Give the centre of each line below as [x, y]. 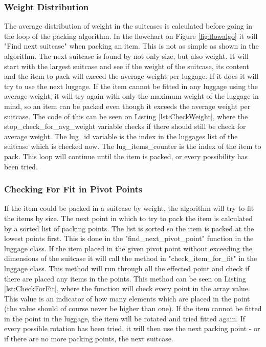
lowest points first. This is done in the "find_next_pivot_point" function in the [129, 238]
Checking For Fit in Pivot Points [73, 189]
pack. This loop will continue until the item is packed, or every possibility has [126, 156]
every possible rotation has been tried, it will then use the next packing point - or [132, 328]
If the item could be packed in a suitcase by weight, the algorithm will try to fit [129, 208]
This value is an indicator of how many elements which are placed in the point [127, 298]
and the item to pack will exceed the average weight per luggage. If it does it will [131, 76]
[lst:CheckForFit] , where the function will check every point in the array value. [127, 288]
